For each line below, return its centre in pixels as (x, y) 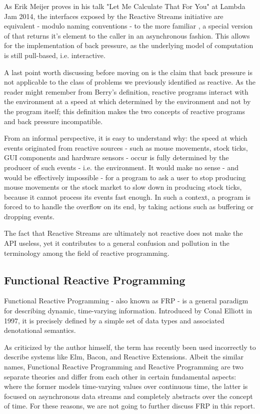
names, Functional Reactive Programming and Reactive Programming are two (124, 367)
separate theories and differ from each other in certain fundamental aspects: (120, 376)
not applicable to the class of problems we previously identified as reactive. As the (130, 82)
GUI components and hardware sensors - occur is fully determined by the (116, 157)
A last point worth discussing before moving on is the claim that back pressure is (128, 72)
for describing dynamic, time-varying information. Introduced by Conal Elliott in (128, 311)
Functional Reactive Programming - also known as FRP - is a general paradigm (126, 301)
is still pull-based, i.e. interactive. (55, 55)
